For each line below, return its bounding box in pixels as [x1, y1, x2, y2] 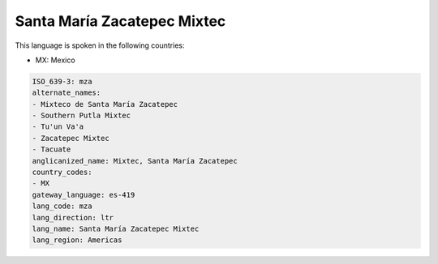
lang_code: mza [32, 202, 92, 211]
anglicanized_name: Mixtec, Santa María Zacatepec [32, 156, 238, 165]
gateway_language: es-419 [32, 190, 135, 199]
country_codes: [32, 168, 92, 177]
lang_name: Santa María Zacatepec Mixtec [32, 224, 200, 233]
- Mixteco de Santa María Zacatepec [32, 100, 178, 109]
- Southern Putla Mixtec [32, 111, 131, 121]
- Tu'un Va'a [32, 122, 84, 131]
